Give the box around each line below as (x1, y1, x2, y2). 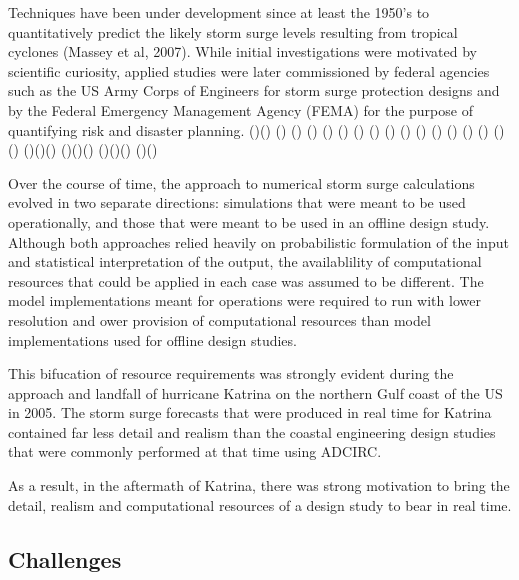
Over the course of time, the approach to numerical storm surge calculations (8, 172, 475, 193)
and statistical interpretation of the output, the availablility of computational (8, 251, 482, 272)
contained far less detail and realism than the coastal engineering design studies (8, 421, 496, 442)
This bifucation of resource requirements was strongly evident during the (8, 363, 454, 384)
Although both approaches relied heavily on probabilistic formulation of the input (8, 231, 509, 252)
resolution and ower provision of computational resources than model (8, 309, 431, 330)
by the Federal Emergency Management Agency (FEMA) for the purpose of (8, 99, 473, 120)
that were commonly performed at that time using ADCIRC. (8, 441, 382, 462)
